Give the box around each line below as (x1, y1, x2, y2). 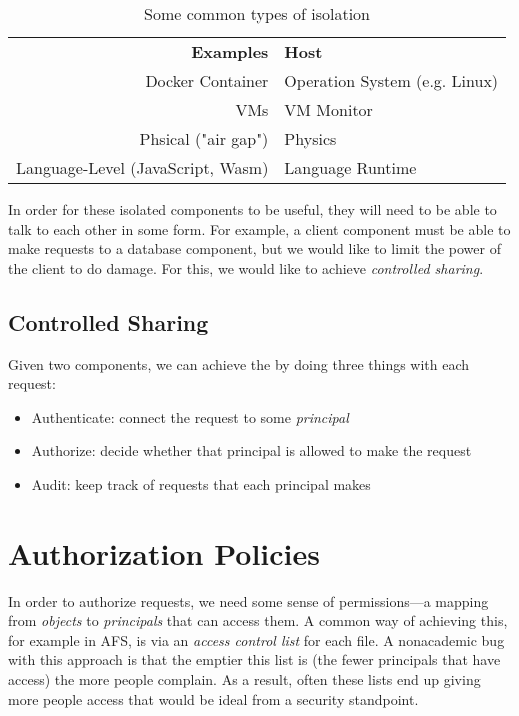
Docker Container (145, 69, 269, 92)
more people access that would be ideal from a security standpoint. (8, 688, 419, 709)
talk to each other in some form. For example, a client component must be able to (8, 218, 511, 239)
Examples (191, 40, 269, 63)
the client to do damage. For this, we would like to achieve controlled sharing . (8, 257, 484, 278)
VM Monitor (284, 98, 373, 121)
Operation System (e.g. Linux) (284, 69, 499, 92)
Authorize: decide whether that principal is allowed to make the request (31, 440, 472, 461)
